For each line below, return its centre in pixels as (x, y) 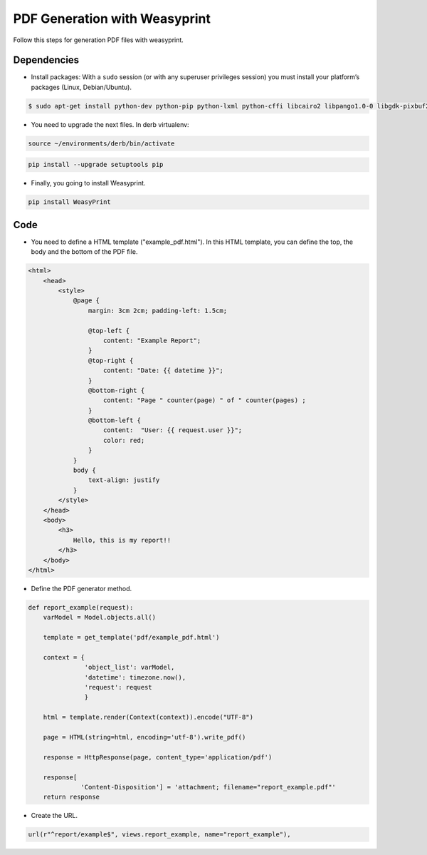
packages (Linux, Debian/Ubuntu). (81, 87)
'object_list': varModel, (130, 667)
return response (71, 797)
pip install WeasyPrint (70, 202)
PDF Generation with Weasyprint (112, 19)
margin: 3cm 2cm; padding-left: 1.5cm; (158, 311)
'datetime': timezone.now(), (135, 677)
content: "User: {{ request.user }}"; (173, 430)
